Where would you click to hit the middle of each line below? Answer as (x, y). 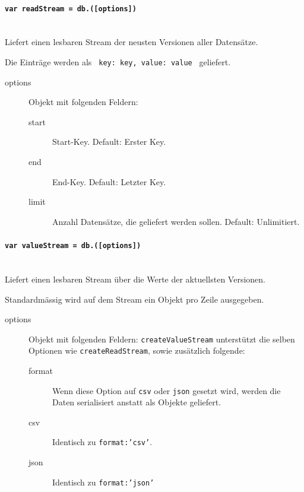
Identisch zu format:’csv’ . (102, 442)
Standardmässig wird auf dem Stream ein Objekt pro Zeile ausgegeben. (134, 299)
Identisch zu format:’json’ (103, 482)
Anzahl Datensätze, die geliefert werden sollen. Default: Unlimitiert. (176, 221)
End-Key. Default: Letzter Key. (109, 181)
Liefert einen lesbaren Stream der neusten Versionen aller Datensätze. (132, 42)
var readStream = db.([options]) (71, 9)
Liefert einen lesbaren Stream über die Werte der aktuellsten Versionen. (135, 279)
